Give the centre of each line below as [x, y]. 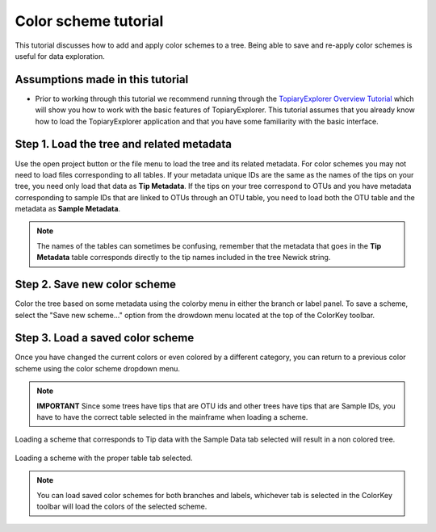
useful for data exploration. [60, 56]
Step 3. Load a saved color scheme [105, 338]
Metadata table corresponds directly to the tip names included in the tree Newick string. [184, 258]
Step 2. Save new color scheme [96, 285]
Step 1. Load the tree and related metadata [123, 144]
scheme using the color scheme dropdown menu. [98, 368]
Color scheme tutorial [89, 21]
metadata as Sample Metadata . [68, 209]
